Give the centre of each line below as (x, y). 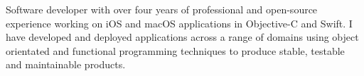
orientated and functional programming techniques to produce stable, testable (175, 50)
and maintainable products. (66, 64)
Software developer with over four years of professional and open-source (162, 9)
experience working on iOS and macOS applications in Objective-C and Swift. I (179, 23)
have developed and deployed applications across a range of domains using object (182, 37)
